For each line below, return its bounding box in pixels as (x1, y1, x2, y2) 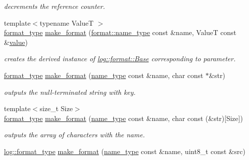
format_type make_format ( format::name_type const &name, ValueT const (4, 27, 237, 38)
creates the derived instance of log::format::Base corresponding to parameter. (4, 53, 236, 64)
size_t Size (40, 103, 73, 114)
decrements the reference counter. (4, 1, 105, 11)
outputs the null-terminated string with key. (4, 86, 136, 97)
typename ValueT (40, 17, 94, 28)
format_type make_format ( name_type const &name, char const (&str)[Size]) (4, 113, 243, 123)
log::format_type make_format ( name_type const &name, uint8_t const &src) (4, 146, 246, 156)
